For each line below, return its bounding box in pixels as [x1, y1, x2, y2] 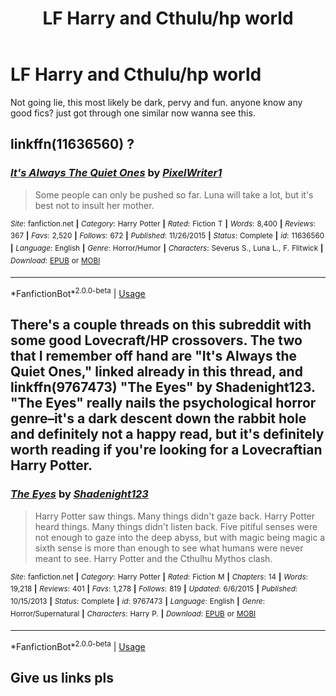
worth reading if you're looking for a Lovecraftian [10, 442, 323, 459]
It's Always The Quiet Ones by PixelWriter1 [10, 166, 223, 180]
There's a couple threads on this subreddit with [10, 317, 312, 334]
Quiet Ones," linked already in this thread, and [10, 363, 303, 381]
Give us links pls [10, 670, 115, 687]
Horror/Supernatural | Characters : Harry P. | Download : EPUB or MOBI [10, 608, 257, 619]
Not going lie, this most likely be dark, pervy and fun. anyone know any [10, 96, 303, 108]
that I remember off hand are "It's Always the [10, 348, 298, 365]
